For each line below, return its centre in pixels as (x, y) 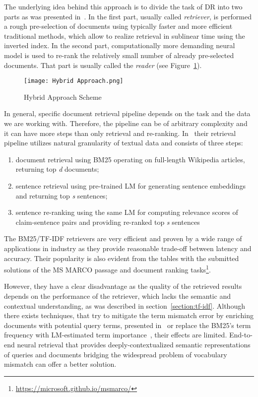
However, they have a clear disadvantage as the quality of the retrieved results (123, 286)
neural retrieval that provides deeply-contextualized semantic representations (134, 344)
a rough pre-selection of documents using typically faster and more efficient (118, 26)
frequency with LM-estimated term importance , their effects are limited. (116, 335)
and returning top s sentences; (62, 195)
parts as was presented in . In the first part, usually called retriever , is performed (128, 16)
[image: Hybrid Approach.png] (74, 81)
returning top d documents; (57, 169)
